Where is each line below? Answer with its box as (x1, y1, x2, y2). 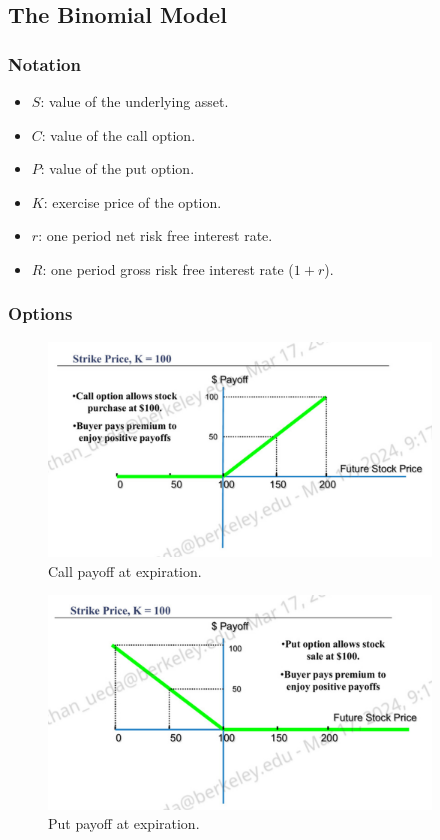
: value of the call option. (41, 124, 196, 145)
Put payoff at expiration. (48, 813, 200, 834)
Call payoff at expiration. (48, 560, 202, 581)
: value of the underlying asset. (40, 91, 229, 111)
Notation (8, 51, 81, 76)
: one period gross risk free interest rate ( (42, 258, 294, 279)
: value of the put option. (40, 158, 195, 179)
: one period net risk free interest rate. (38, 225, 273, 246)
